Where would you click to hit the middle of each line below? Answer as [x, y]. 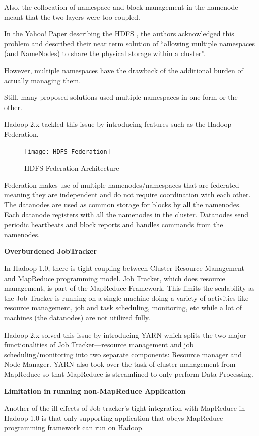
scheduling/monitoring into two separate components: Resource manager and [123, 354]
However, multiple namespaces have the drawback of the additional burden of [124, 70]
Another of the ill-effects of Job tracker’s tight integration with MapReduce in [125, 408]
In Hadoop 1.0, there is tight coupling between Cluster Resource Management [124, 268]
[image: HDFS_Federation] [68, 152]
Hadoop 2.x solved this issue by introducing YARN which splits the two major [125, 334]
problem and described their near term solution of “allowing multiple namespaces [129, 43]
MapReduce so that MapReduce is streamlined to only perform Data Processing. [129, 374]
